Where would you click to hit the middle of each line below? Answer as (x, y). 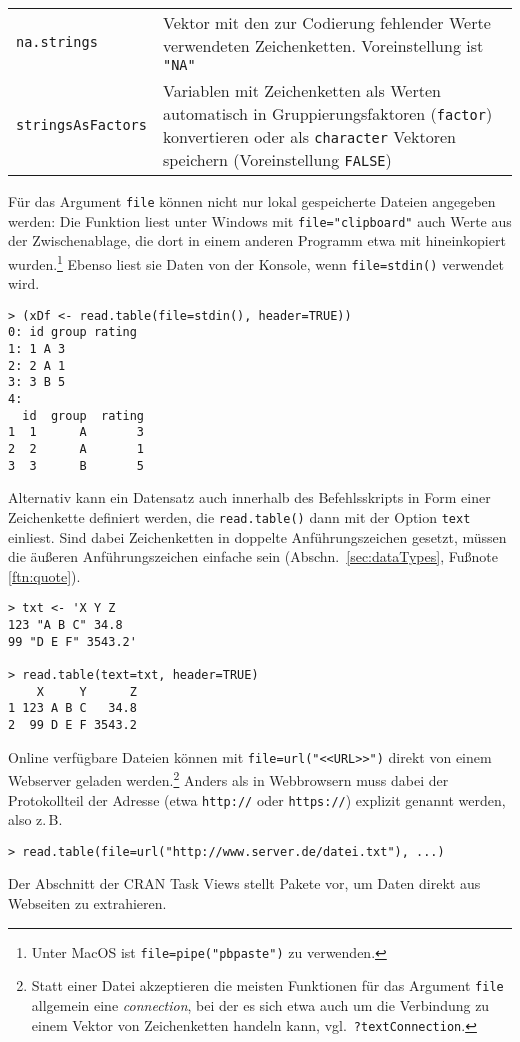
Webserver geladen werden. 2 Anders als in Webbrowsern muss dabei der (228, 778)
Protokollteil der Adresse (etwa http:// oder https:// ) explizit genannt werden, (257, 799)
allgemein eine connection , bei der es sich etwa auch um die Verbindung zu (260, 1004)
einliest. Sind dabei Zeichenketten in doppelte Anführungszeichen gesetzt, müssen (257, 536)
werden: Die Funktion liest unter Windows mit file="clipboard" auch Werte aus (260, 220)
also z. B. (35, 819)
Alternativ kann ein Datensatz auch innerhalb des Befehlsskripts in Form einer (249, 497)
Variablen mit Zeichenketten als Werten (301, 90)
